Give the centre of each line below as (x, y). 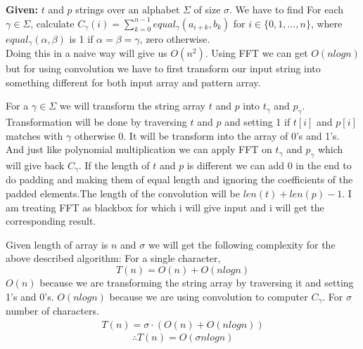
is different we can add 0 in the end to (269, 165)
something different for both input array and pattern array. (133, 82)
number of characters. (52, 311)
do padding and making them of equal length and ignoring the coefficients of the (179, 179)
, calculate (52, 23)
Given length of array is (57, 244)
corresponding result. (51, 221)
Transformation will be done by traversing (96, 122)
